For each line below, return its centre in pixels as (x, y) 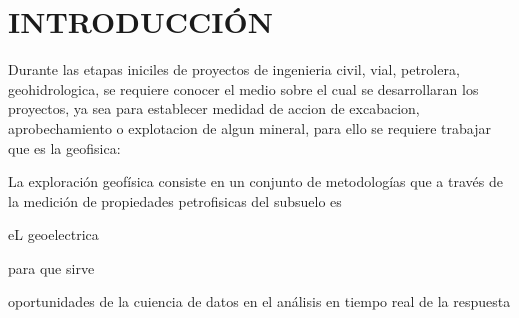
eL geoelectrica (53, 234)
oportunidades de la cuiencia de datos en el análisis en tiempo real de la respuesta (259, 301)
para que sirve (51, 267)
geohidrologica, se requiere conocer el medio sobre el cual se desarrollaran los (243, 88)
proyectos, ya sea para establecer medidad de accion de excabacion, (214, 108)
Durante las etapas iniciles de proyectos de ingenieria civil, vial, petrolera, (234, 69)
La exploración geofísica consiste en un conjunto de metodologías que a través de (255, 181)
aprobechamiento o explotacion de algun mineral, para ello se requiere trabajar (249, 127)
